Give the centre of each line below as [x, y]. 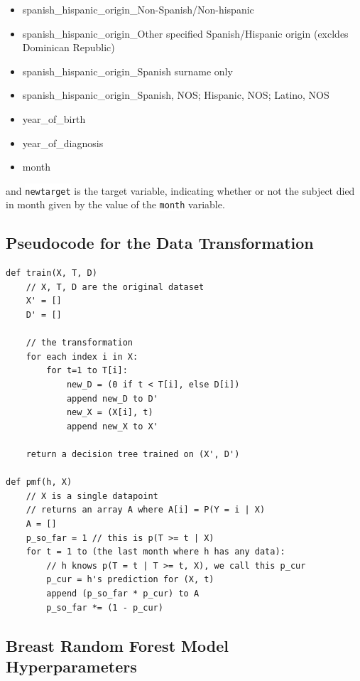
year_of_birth [54, 118]
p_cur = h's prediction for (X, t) [130, 580]
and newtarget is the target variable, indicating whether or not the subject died [180, 190]
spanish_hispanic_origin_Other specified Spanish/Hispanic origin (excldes [185, 33]
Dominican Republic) [69, 47]
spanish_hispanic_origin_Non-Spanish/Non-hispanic [138, 9]
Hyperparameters [71, 666]
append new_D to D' [112, 398]
